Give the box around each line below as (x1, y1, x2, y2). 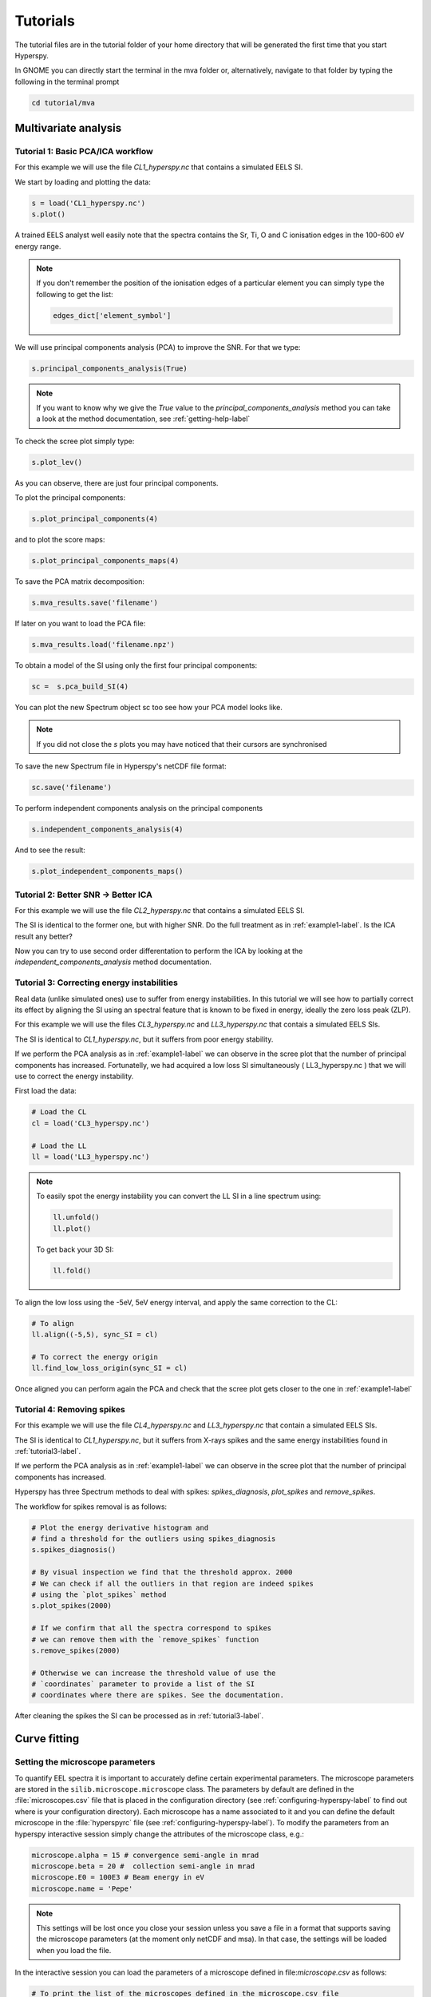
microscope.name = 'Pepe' (31, 1884, 133, 1893)
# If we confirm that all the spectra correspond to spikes (31, 1624, 272, 1633)
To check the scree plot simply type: (14, 436, 135, 446)
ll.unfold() (53, 1213, 100, 1222)
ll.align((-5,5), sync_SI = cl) (31, 1330, 159, 1339)
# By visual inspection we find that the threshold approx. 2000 (31, 1568, 293, 1577)
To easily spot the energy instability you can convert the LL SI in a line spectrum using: (36, 1191, 322, 1201)
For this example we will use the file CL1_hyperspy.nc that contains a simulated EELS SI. (14, 162, 303, 172)
